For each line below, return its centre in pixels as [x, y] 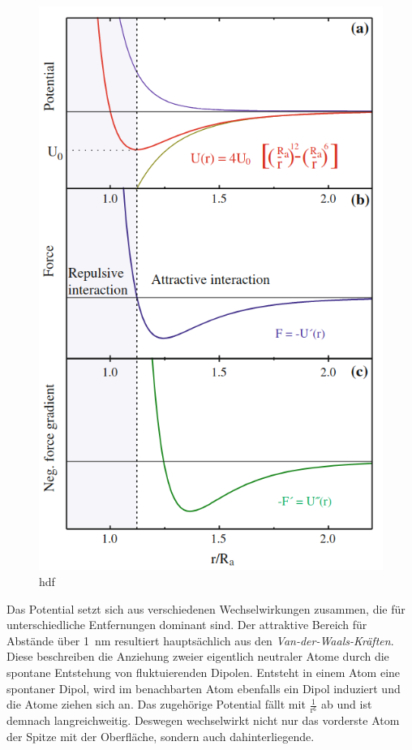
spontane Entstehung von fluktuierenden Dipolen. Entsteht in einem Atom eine [204, 672]
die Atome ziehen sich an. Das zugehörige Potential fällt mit [156, 704]
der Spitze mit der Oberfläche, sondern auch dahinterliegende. [161, 736]
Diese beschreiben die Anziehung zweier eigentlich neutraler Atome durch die [198, 656]
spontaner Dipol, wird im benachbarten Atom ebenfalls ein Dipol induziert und [204, 688]
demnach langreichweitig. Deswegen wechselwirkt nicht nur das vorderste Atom [203, 720]
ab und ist [347, 704]
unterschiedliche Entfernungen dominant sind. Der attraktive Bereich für [187, 625]
